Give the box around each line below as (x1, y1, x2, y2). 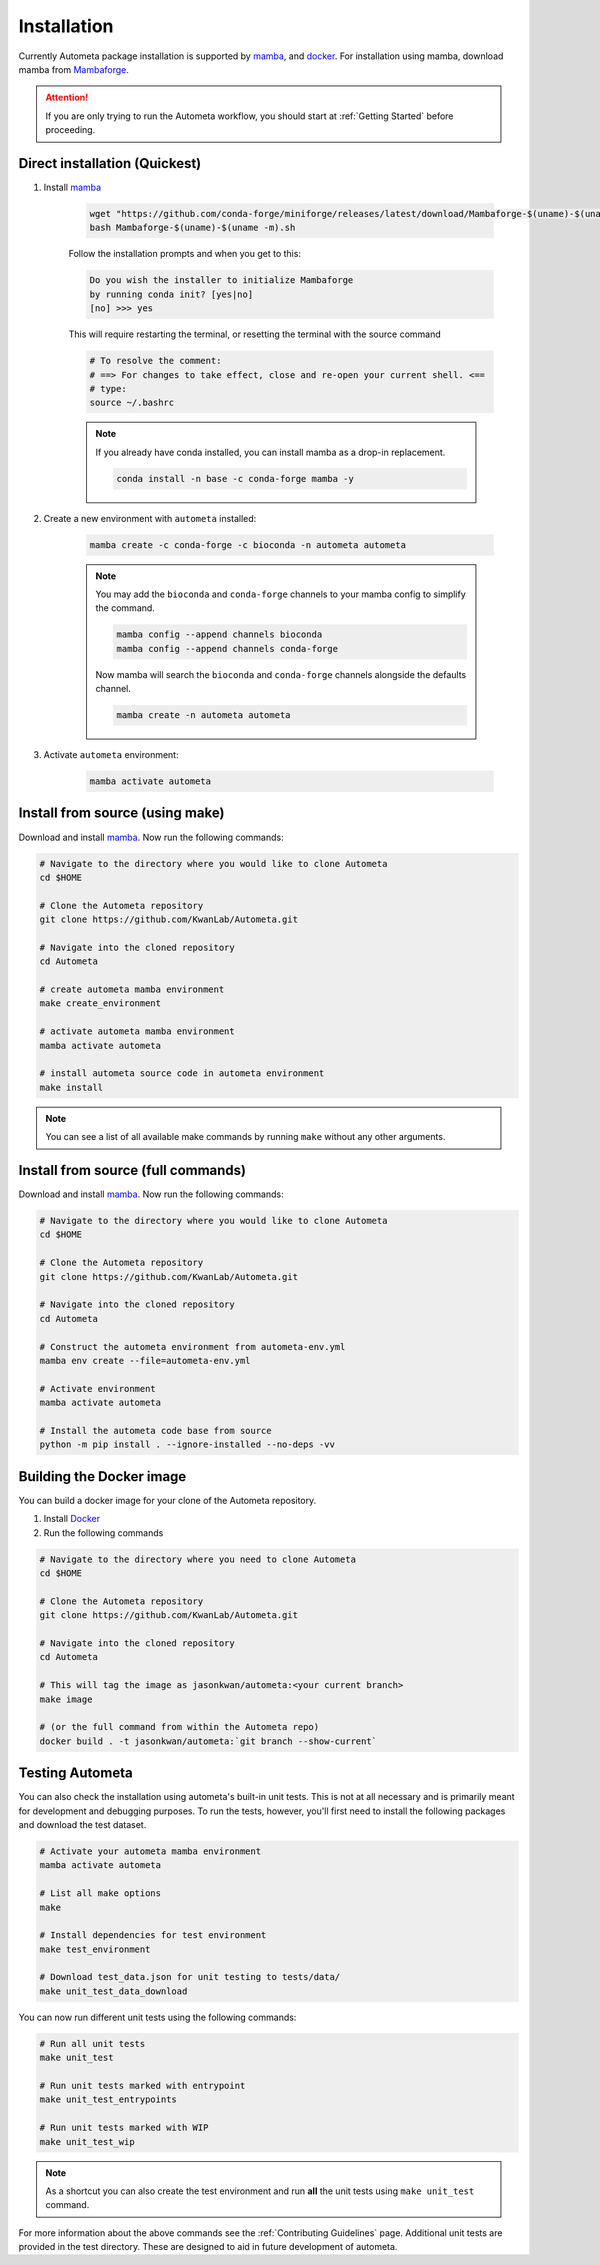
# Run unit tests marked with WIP (39, 2122, 209, 2134)
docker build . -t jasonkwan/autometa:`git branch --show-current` (39, 1735, 378, 1747)
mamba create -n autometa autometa (116, 710, 291, 721)
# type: (89, 383, 127, 394)
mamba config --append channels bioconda (116, 629, 323, 640)
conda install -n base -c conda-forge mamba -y (116, 473, 354, 484)
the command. (95, 602, 155, 614)
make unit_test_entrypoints (39, 2094, 177, 2105)
